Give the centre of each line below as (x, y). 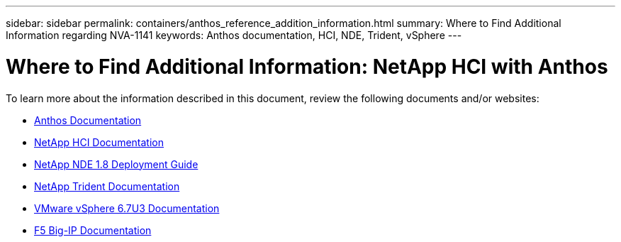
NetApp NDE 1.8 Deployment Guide (116, 164)
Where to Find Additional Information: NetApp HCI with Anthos (307, 66)
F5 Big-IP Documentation (93, 230)
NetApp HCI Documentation (99, 142)
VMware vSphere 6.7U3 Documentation (127, 208)
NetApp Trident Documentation (107, 186)
